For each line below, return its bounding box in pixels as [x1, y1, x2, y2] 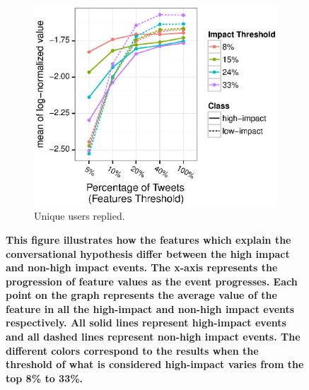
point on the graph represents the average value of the [6, 288, 277, 302]
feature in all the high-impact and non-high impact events [6, 301, 295, 316]
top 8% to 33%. [6, 370, 83, 385]
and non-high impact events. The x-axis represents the [6, 260, 278, 275]
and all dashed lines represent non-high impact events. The [6, 329, 301, 344]
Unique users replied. [34, 208, 125, 223]
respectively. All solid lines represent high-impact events [6, 315, 286, 330]
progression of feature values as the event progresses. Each [6, 273, 298, 288]
